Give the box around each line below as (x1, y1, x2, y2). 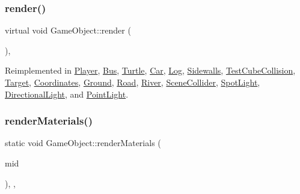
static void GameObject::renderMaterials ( (5, 137, 161, 149)
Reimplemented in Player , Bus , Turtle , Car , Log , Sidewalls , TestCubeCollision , (5, 64, 296, 77)
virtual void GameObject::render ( (5, 24, 131, 37)
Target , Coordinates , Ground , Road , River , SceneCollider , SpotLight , (5, 76, 260, 88)
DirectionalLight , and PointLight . (5, 87, 129, 100)
